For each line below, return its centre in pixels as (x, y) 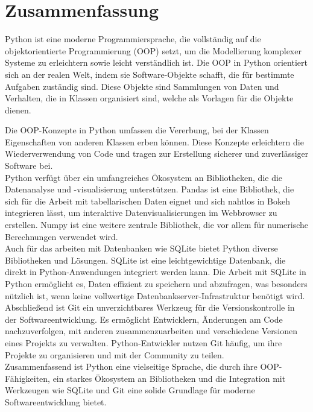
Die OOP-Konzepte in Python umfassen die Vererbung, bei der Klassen (137, 130)
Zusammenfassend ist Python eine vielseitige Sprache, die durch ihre (131, 366)
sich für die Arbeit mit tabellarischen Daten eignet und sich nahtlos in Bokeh (147, 201)
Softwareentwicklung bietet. (56, 401)
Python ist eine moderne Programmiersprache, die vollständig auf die (133, 39)
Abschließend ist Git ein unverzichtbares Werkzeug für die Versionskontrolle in (150, 307)
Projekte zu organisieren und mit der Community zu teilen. (115, 354)
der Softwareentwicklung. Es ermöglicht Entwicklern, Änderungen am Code (144, 319)
